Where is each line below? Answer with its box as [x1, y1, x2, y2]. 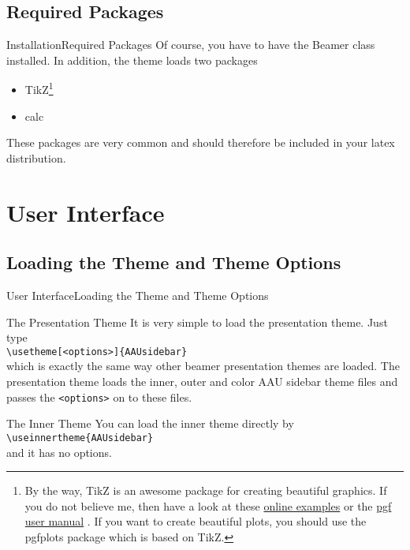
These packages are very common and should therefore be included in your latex [6, 134, 395, 151]
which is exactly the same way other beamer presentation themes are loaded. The [6, 357, 400, 374]
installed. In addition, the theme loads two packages [6, 51, 258, 68]
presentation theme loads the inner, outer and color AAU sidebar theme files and [6, 373, 398, 390]
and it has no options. [6, 443, 112, 460]
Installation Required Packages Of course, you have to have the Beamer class [6, 36, 375, 53]
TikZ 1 [24, 79, 54, 98]
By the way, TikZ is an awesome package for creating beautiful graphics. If [24, 482, 387, 499]
